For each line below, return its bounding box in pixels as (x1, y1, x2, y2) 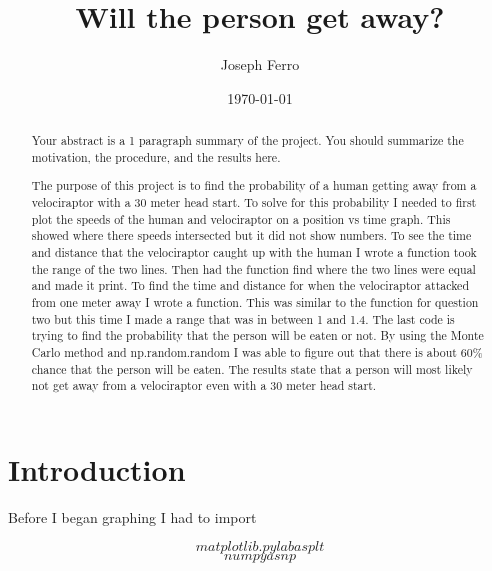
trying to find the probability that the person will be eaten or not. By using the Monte (31, 327, 484, 344)
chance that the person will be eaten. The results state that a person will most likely (31, 360, 473, 377)
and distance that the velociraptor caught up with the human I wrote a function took (31, 243, 477, 260)
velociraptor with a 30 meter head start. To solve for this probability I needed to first (31, 193, 477, 210)
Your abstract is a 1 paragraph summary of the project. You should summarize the (31, 132, 464, 149)
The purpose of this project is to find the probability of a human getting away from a (31, 177, 477, 194)
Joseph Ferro (220, 54, 300, 75)
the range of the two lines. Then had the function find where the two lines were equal (31, 260, 476, 277)
